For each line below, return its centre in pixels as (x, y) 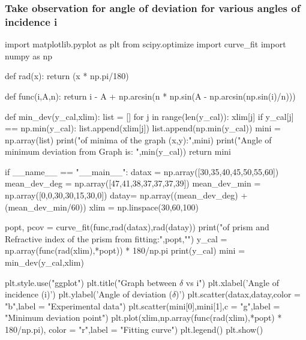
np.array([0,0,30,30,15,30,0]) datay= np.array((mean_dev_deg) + (126, 195)
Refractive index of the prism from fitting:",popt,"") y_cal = (116, 238)
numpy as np (29, 55)
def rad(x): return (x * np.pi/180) (67, 76)
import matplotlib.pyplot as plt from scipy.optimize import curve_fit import (145, 44)
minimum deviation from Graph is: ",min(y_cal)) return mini (118, 151)
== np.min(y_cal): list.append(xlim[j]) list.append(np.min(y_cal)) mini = (143, 128)
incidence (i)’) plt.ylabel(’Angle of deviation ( (88, 294)
